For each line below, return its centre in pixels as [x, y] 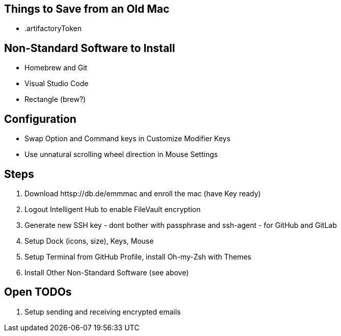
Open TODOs [38, 292]
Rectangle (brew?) [55, 99]
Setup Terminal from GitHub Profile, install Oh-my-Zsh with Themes [138, 256]
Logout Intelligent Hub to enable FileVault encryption [113, 209]
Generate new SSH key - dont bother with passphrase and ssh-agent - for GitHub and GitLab [181, 225]
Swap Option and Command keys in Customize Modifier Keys [128, 139]
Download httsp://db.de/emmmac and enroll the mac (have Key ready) [143, 193]
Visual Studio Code [57, 84]
